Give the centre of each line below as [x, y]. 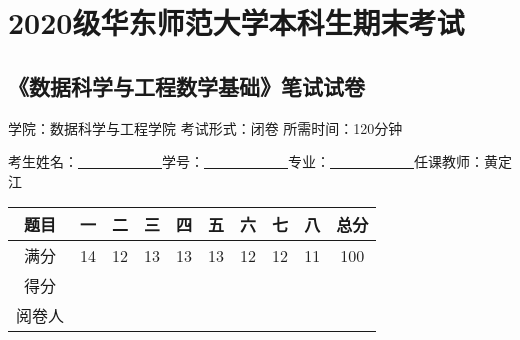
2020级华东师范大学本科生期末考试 [236, 22]
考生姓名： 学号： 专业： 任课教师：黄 [253, 161]
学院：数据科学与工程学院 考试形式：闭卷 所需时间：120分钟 [205, 127]
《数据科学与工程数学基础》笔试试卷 [186, 85]
